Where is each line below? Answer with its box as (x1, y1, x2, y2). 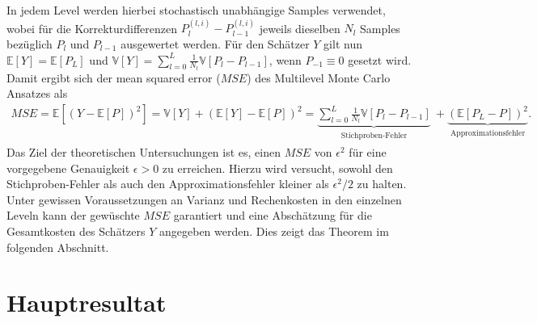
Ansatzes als (6, 85, 68, 102)
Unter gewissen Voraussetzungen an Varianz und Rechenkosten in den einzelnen (6, 191, 402, 208)
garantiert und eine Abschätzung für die (173, 207, 372, 224)
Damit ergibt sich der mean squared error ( (6, 69, 221, 86)
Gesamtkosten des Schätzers (6, 222, 146, 239)
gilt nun (323, 36, 362, 52)
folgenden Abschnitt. (6, 238, 109, 255)
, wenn (268, 51, 302, 68)
